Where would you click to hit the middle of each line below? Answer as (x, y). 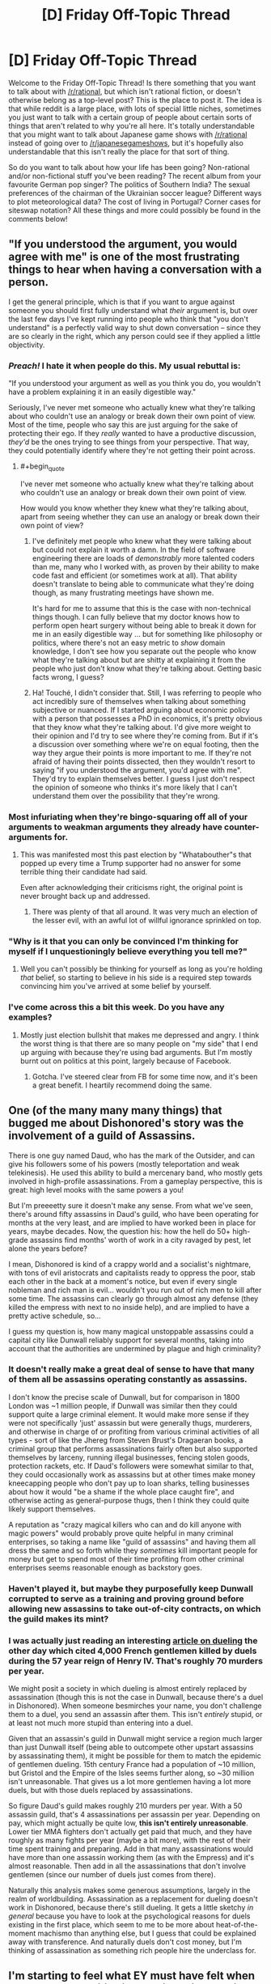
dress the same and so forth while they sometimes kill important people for (133, 1550)
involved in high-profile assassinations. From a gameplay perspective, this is (135, 1181)
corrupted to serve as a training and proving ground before (126, 1598)
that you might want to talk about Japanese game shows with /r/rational (128, 134)
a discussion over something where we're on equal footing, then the (146, 744)
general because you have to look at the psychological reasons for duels (129, 1916)
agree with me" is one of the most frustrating (124, 257)
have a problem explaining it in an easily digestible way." (102, 392)
